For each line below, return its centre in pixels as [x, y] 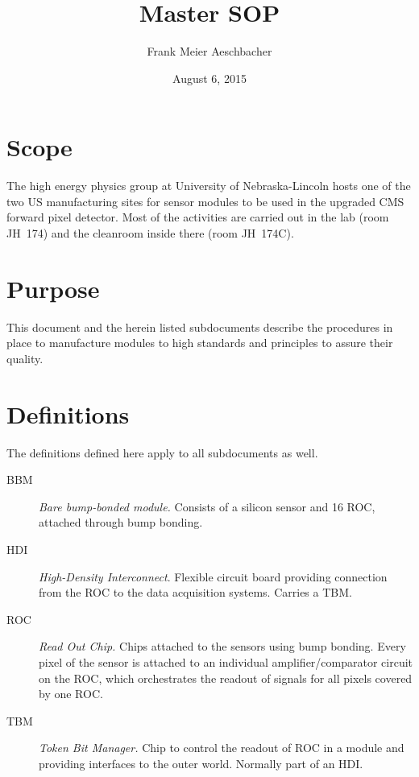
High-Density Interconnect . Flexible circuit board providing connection [213, 576]
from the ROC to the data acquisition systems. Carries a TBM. [195, 592]
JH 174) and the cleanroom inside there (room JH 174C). [150, 233]
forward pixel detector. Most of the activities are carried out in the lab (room [198, 217]
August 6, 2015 [209, 78]
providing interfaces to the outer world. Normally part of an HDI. [201, 763]
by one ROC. [71, 694]
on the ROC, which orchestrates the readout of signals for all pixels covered [226, 678]
